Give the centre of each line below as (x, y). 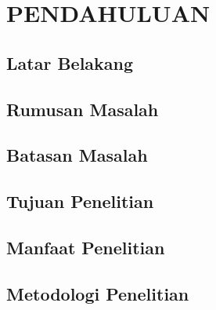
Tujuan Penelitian (80, 201)
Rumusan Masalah (83, 109)
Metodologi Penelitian (98, 293)
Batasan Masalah (77, 155)
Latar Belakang (70, 62)
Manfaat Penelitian (86, 247)
